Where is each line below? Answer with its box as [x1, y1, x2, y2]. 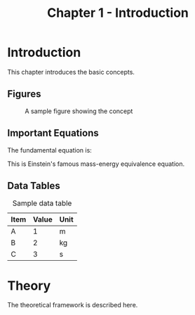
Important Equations [7, 127, 100, 139]
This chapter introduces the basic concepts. [7, 67, 135, 76]
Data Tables [7, 179, 61, 191]
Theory [7, 278, 51, 293]
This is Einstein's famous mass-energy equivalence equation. [7, 160, 184, 168]
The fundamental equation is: [7, 146, 93, 154]
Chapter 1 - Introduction [46, 5, 189, 21]
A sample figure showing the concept [25, 107, 133, 115]
